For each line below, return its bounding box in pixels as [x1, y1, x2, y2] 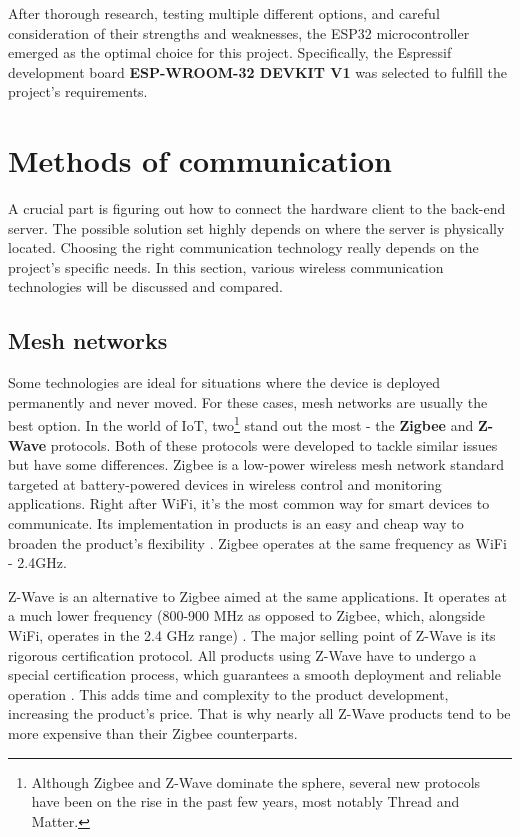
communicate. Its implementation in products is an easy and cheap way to [8, 513, 464, 534]
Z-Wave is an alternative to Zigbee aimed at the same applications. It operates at [8, 585, 507, 606]
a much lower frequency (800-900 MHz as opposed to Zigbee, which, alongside [8, 605, 486, 626]
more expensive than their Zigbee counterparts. [8, 723, 298, 744]
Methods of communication [8, 140, 392, 181]
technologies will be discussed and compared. [8, 276, 283, 297]
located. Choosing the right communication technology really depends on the [8, 237, 479, 258]
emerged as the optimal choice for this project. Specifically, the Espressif [8, 42, 452, 63]
